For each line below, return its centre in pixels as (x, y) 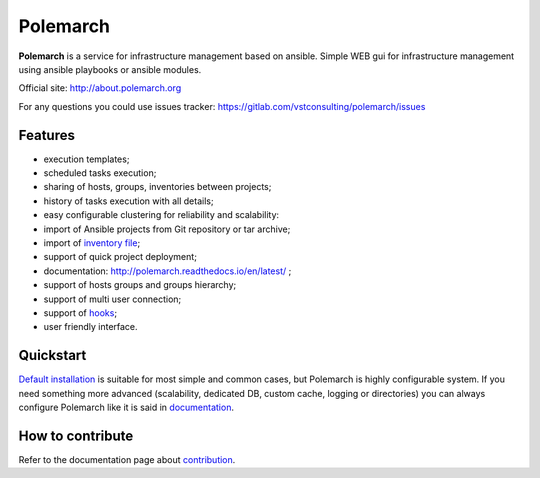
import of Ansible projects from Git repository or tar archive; (167, 229)
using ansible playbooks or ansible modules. (110, 69)
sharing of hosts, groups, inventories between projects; (157, 187)
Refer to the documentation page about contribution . (127, 459)
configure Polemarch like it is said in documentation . (126, 407)
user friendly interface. (91, 327)
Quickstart (52, 355)
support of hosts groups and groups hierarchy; (140, 285)
